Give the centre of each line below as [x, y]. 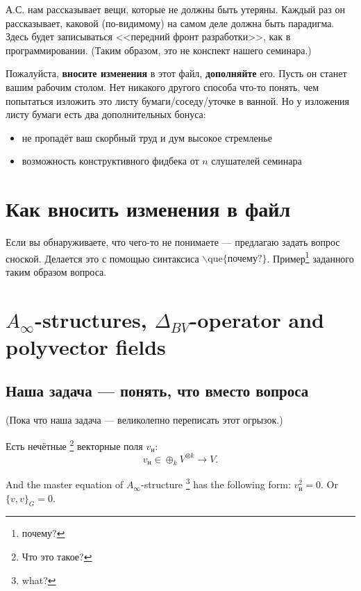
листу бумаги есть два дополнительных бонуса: [106, 114]
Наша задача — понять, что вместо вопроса [157, 391]
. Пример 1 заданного [310, 257]
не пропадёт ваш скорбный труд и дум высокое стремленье [147, 137]
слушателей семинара [257, 161]
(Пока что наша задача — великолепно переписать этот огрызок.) [144, 420]
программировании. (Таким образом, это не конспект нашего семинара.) [159, 50]
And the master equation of [65, 484]
